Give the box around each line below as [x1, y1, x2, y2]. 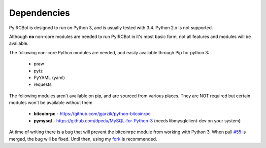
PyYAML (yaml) [33, 74, 65, 80]
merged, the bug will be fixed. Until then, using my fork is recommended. [9, 136, 157, 142]
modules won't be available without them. [9, 100, 94, 106]
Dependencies [9, 7, 70, 18]
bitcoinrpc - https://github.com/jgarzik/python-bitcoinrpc [33, 111, 151, 117]
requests [33, 81, 52, 87]
